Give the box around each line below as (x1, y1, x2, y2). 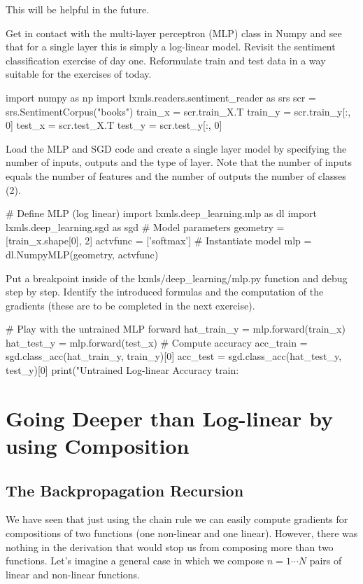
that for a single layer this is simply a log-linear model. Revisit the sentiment (6, 39, 336, 54)
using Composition (6, 431, 190, 460)
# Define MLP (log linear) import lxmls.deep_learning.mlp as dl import (6, 206, 318, 221)
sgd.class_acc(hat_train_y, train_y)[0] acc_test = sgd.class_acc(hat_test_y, (6, 349, 342, 363)
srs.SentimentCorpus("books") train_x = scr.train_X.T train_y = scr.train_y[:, (6, 104, 351, 118)
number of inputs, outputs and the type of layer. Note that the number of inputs (6, 155, 353, 169)
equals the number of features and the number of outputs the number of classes (6, 168, 346, 183)
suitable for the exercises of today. (6, 67, 152, 81)
